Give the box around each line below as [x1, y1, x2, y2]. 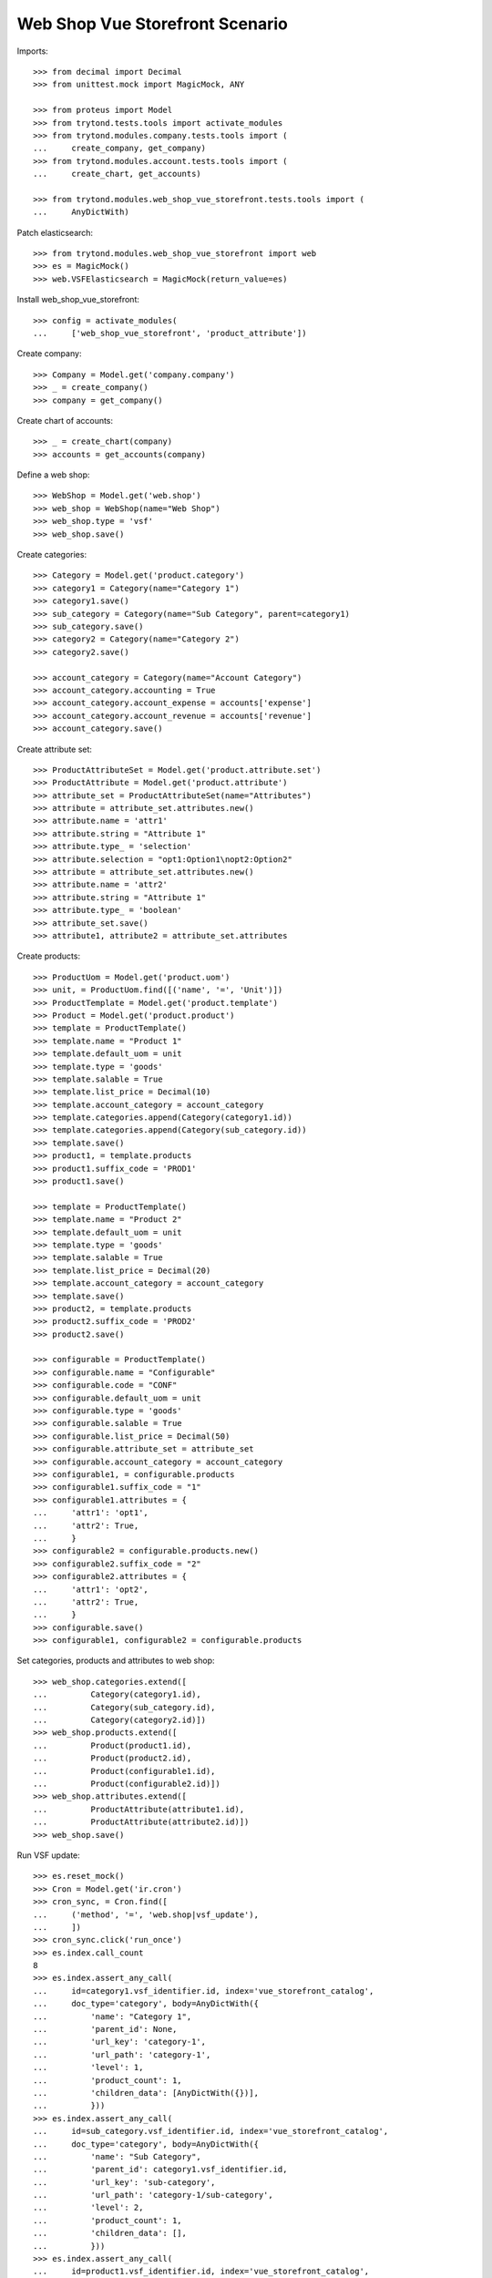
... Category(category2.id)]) [33, 1715, 207, 1726]
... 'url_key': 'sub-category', [33, 2177, 216, 2187]
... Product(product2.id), [33, 1753, 192, 1763]
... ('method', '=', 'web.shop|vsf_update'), [33, 1909, 260, 1920]
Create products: [16, 950, 81, 961]
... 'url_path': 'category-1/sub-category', [33, 2190, 273, 2201]
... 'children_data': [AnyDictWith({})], [33, 2088, 260, 2098]
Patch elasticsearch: [16, 227, 94, 238]
